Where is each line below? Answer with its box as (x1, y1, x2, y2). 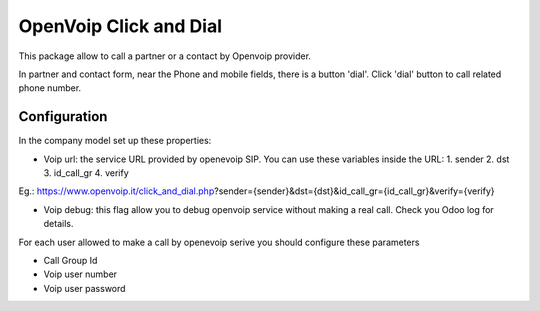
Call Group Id (43, 254, 98, 266)
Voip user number (43, 268, 118, 280)
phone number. (18, 82, 82, 94)
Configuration (18, 108, 108, 125)
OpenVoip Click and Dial (18, 15, 223, 37)
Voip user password (43, 282, 126, 294)
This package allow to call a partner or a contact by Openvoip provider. (18, 50, 312, 62)
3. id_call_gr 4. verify (43, 167, 129, 179)
